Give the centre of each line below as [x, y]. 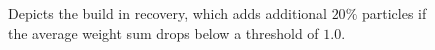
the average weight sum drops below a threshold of [163, 32]
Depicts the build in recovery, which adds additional [167, 13]
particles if [394, 13]
